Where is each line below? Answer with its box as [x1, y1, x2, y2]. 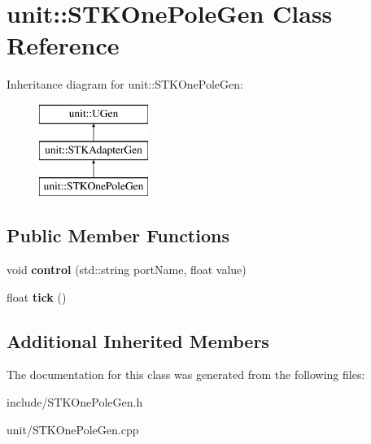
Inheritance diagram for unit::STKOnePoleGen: [7, 76, 243, 93]
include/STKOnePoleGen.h [7, 394, 143, 411]
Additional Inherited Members [7, 328, 269, 353]
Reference [7, 28, 120, 62]
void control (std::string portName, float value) [7, 261, 247, 278]
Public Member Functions [7, 223, 229, 248]
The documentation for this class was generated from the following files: [7, 366, 365, 383]
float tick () [7, 288, 67, 305]
